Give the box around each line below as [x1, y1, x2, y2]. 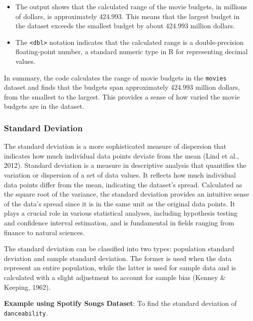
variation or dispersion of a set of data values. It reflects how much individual [4, 170, 236, 180]
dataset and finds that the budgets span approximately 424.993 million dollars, [4, 82, 240, 92]
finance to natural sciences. [4, 227, 85, 237]
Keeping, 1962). [4, 281, 51, 292]
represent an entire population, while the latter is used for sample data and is [4, 262, 236, 273]
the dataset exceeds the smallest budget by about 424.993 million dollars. [15, 20, 235, 31]
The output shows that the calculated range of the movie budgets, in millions [15, 1, 247, 11]
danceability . [4, 307, 48, 318]
